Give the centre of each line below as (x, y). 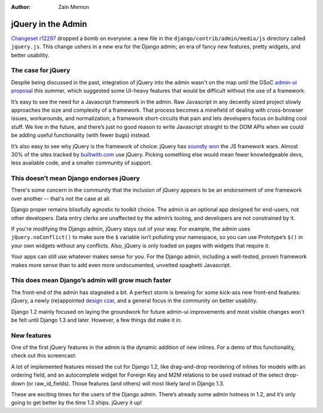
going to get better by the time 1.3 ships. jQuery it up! (77, 403)
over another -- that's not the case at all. (61, 198)
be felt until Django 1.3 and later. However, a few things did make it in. (97, 320)
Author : (21, 7)
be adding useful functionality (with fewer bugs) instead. (81, 135)
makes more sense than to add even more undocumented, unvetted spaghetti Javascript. (121, 265)
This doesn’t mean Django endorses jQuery (75, 178)
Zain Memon (74, 7)
